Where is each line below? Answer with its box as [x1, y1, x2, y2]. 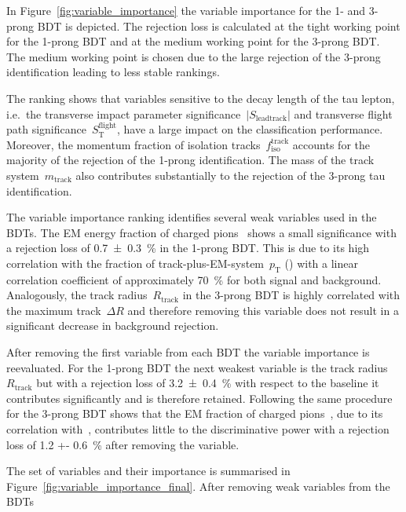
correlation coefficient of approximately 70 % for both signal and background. [6, 271, 382, 287]
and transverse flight [294, 105, 393, 122]
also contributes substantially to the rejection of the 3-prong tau [75, 166, 386, 183]
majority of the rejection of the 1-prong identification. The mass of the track [6, 152, 375, 168]
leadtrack [255, 115, 287, 123]
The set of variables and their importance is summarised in [6, 463, 291, 479]
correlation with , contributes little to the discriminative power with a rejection [6, 421, 390, 437]
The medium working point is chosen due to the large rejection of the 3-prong [6, 48, 381, 64]
